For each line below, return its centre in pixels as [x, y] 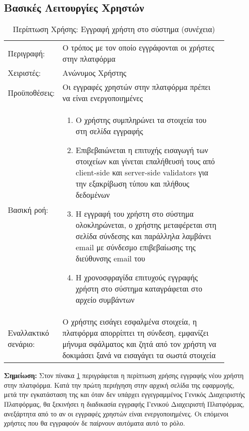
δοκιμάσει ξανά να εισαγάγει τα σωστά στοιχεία [139, 355]
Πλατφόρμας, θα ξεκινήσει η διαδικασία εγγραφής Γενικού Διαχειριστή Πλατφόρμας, [124, 404]
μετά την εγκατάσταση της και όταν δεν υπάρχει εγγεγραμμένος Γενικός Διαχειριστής [124, 394]
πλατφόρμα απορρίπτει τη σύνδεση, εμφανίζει [135, 333]
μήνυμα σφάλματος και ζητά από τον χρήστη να [139, 344]
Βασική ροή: [28, 210]
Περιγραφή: [26, 53]
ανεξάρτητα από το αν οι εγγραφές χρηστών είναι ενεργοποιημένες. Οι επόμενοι [116, 413]
